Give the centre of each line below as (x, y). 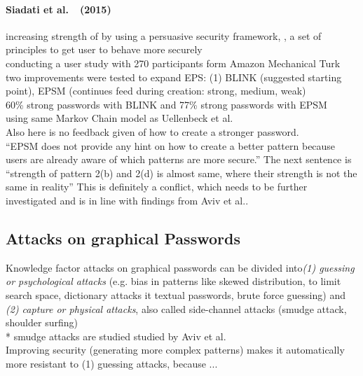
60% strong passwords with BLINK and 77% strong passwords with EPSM (166, 104)
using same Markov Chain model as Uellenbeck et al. (119, 118)
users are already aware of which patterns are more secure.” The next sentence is (179, 159)
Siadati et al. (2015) (59, 9)
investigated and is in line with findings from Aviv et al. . (127, 200)
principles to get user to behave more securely (104, 49)
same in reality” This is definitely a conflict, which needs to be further (157, 187)
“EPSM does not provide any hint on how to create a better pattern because (171, 145)
